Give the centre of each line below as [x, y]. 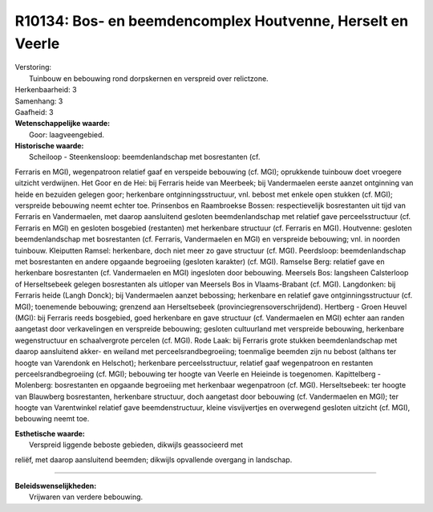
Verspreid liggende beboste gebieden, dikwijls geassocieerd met [136, 445]
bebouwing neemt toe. [52, 419]
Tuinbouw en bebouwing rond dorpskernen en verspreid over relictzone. [149, 78]
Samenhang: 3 [39, 101]
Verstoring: [33, 67]
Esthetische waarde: [50, 433]
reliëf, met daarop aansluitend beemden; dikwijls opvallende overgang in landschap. [154, 459]
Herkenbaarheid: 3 [46, 90]
